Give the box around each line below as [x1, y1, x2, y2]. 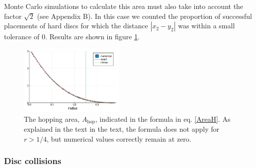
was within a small [178, 20, 235, 31]
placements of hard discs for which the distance [4, 20, 148, 31]
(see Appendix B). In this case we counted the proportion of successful [37, 10, 252, 21]
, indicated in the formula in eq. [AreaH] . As [95, 113, 231, 124]
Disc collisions [4, 155, 62, 167]
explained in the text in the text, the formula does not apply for [24, 123, 219, 134]
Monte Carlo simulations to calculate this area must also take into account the [4, 1, 244, 11]
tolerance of [4, 31, 40, 42]
